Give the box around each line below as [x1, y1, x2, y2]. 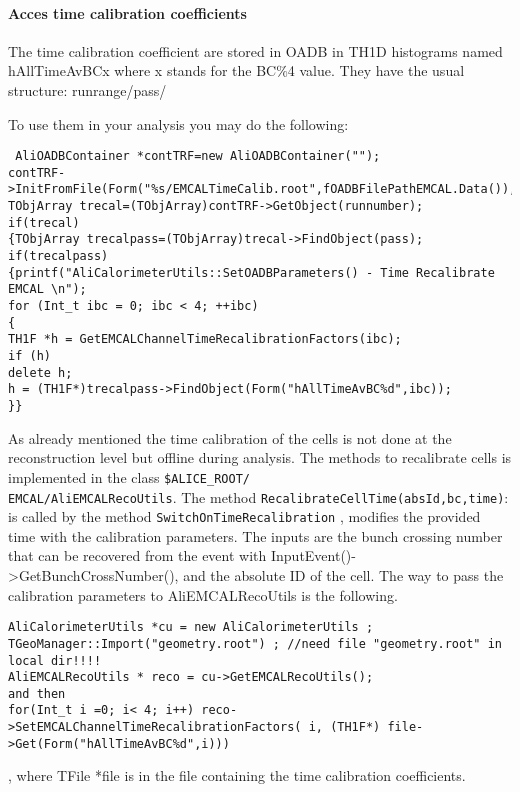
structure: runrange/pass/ [8, 79, 167, 100]
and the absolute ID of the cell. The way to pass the [183, 565, 504, 586]
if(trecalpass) [8, 249, 109, 264]
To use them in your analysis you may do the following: [8, 113, 349, 134]
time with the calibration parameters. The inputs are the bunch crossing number [8, 525, 503, 546]
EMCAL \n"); [8, 282, 87, 297]
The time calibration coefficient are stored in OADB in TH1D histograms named [8, 40, 503, 61]
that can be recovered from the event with [8, 545, 267, 566]
